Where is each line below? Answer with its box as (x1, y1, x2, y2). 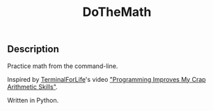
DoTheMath (82, 4, 152, 20)
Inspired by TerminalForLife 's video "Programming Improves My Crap (7, 75, 207, 83)
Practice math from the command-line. (7, 62, 118, 70)
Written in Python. (7, 96, 59, 104)
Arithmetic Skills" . (7, 83, 58, 91)
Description (7, 43, 59, 55)
